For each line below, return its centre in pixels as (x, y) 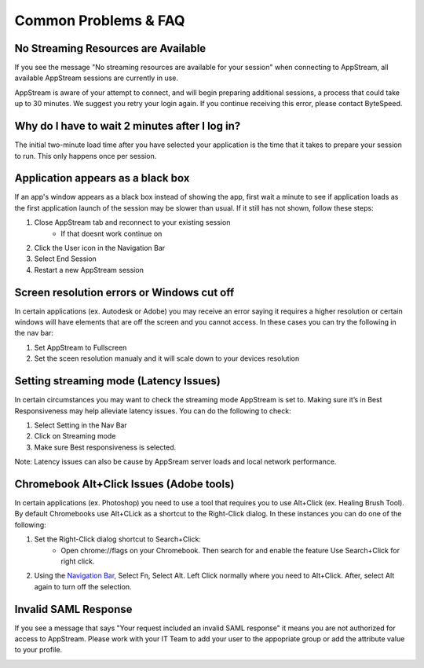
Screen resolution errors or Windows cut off (124, 292)
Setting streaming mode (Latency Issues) (118, 381)
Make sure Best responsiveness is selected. (105, 447)
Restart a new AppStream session (89, 270)
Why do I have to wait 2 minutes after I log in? (128, 126)
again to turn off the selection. (83, 586)
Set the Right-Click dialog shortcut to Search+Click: (118, 539)
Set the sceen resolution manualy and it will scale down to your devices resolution (167, 358)
